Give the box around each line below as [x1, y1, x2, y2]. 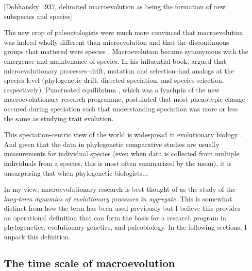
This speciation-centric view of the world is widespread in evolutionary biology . [4, 129, 242, 140]
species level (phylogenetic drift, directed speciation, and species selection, [4, 75, 224, 85]
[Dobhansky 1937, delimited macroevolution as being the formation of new [4, 1, 226, 11]
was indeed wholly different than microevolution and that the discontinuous [4, 36, 229, 47]
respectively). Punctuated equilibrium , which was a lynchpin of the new [4, 84, 219, 94]
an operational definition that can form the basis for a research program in [4, 212, 226, 222]
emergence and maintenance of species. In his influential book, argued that [4, 55, 226, 66]
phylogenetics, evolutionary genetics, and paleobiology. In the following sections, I [4, 222, 247, 232]
